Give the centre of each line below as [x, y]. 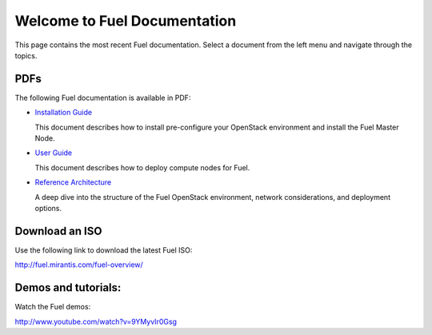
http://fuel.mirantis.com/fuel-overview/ [79, 265]
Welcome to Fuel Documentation [126, 21]
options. [48, 208]
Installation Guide [63, 113]
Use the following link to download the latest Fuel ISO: [104, 250]
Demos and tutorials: [68, 288]
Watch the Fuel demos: [53, 307]
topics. [26, 55]
